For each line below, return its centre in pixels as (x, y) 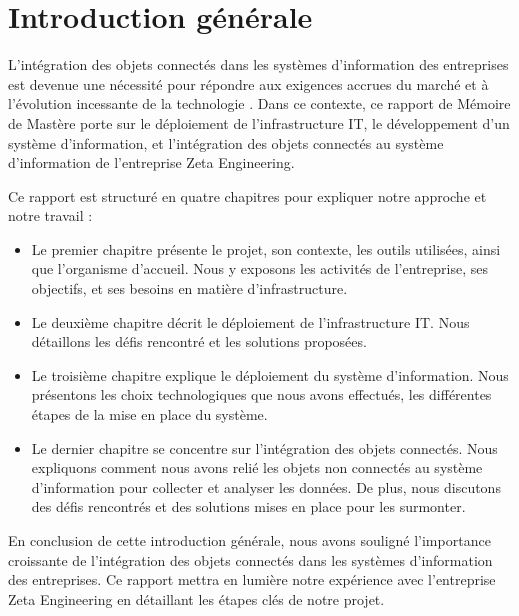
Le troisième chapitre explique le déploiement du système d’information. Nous (270, 374)
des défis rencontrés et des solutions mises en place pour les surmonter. (248, 506)
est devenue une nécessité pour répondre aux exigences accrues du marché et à (248, 83)
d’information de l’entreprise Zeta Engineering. (151, 162)
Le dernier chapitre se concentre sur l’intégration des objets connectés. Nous (264, 447)
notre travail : (50, 215)
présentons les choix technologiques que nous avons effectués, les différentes (261, 394)
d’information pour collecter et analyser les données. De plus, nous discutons (266, 486)
